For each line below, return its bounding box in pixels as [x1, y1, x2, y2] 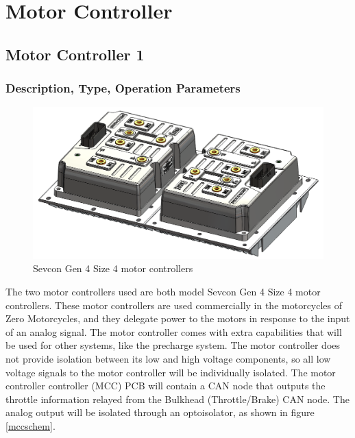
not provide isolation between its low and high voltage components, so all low [5, 352, 331, 366]
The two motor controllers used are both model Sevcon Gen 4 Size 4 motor [5, 284, 321, 299]
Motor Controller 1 [5, 43, 145, 64]
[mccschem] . [5, 419, 56, 433]
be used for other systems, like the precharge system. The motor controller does [5, 338, 341, 352]
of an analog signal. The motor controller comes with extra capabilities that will [5, 324, 342, 339]
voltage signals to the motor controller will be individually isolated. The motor [5, 365, 336, 379]
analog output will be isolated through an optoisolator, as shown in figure [5, 405, 315, 419]
